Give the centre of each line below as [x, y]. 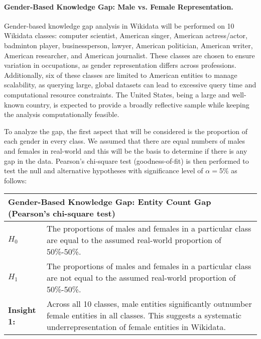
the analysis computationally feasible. [62, 114]
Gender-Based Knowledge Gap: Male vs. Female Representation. [119, 6]
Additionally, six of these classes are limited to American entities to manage [121, 75]
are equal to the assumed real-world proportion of [134, 240]
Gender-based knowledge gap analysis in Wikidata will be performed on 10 [119, 25]
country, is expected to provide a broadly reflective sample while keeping [138, 104]
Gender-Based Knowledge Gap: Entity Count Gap [110, 202]
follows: [16, 180]
